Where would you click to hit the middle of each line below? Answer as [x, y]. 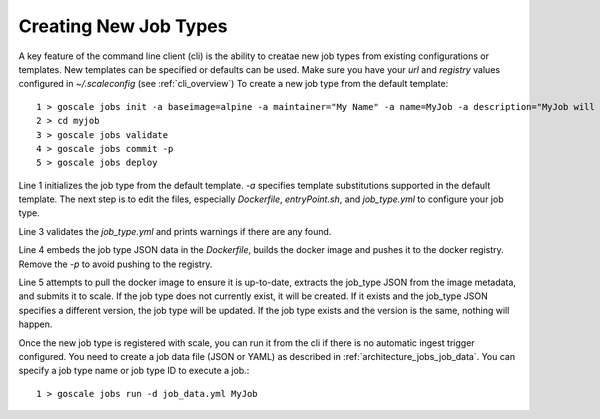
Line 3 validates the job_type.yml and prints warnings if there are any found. [175, 231]
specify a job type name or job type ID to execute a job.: [134, 371]
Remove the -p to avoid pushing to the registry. [115, 264]
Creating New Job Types [123, 26]
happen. [35, 324]
